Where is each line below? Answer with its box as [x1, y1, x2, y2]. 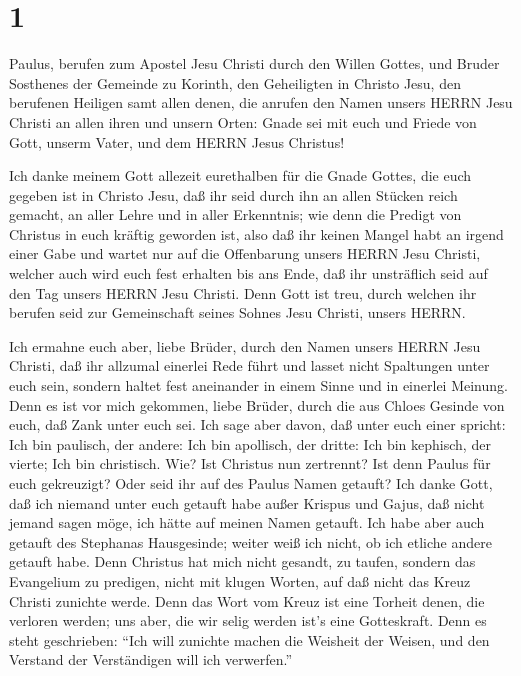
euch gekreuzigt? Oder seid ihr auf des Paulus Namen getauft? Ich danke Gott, [9, 473, 493, 493]
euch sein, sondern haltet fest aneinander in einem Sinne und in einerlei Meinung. [9, 375, 508, 396]
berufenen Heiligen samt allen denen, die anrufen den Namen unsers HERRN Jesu [9, 92, 513, 113]
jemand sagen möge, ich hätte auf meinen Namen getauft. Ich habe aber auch [9, 512, 485, 533]
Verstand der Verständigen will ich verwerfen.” [9, 649, 293, 670]
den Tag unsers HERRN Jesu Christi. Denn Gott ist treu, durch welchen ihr [9, 282, 477, 303]
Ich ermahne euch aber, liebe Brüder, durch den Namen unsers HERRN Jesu [9, 335, 481, 356]
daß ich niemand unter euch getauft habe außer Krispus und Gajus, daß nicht [9, 492, 485, 513]
